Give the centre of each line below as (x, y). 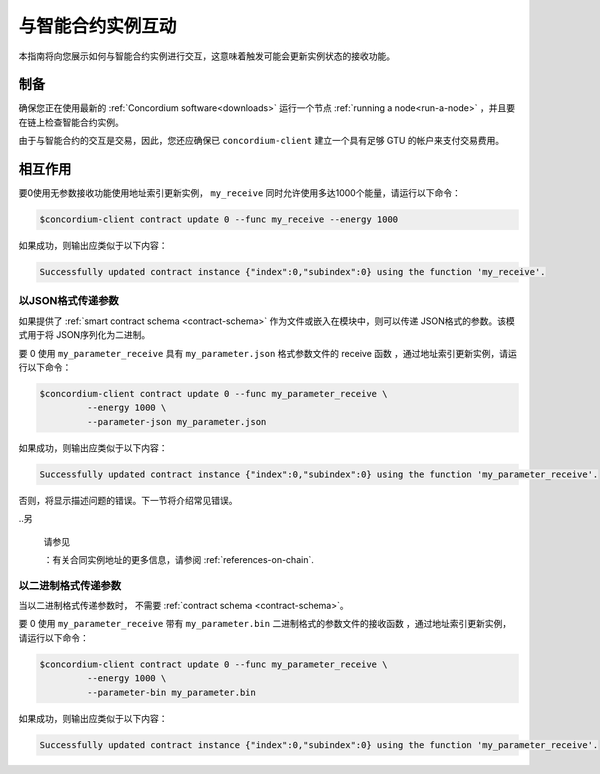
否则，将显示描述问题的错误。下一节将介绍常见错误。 (128, 500)
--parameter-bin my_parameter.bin (171, 692)
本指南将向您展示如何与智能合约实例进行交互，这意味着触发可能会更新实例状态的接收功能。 (206, 56)
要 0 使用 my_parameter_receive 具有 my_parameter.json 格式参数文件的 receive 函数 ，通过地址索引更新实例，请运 (267, 353)
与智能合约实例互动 (97, 26)
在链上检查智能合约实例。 (71, 122)
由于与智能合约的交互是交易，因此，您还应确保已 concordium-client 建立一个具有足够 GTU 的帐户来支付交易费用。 (261, 141)
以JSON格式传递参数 (68, 301)
